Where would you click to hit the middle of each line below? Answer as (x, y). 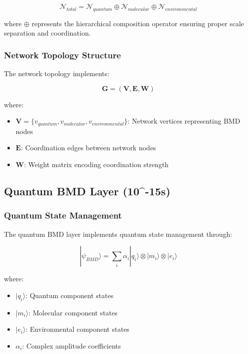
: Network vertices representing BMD (184, 121)
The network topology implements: (57, 73)
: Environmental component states (77, 329)
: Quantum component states (69, 295)
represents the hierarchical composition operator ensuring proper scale (138, 23)
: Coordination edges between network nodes (88, 148)
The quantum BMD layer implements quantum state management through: (118, 234)
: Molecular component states (73, 312)
